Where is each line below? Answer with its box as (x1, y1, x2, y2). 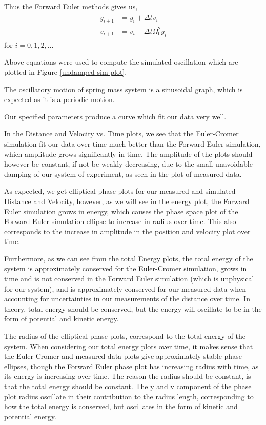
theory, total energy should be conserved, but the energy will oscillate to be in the (4, 303, 262, 314)
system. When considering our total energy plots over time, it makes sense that (4, 340, 253, 351)
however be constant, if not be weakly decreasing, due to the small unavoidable (4, 158, 253, 169)
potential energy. (4, 411, 56, 421)
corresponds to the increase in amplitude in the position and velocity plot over (4, 226, 251, 236)
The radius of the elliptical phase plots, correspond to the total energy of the (4, 331, 246, 341)
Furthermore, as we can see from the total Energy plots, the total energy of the (4, 253, 253, 264)
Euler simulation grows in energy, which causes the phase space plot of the (4, 206, 238, 216)
